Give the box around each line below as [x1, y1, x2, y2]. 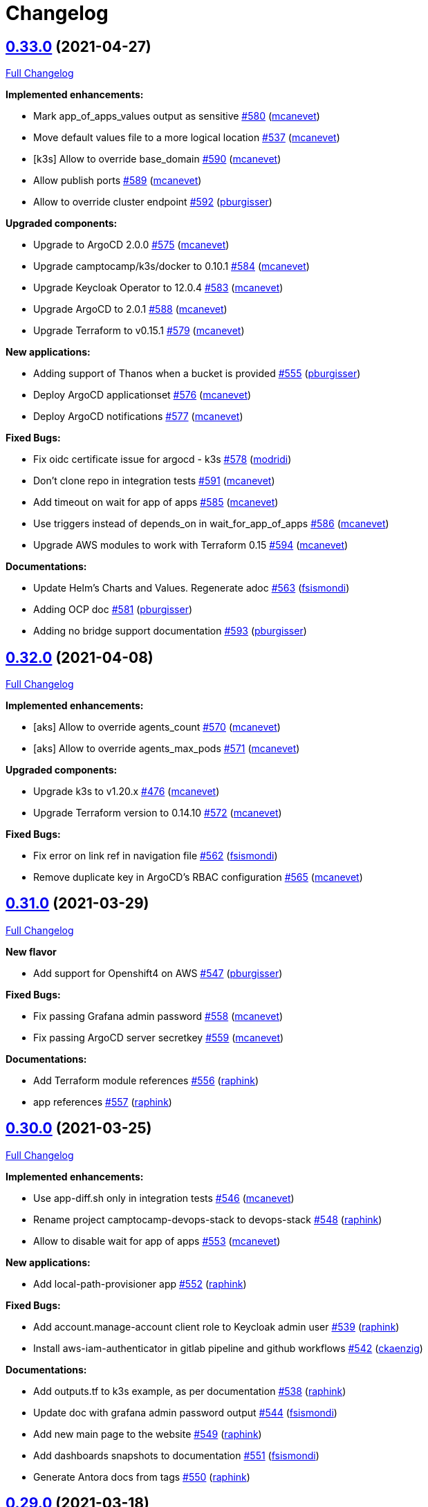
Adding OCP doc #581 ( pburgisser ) [33, 603, 193, 616]
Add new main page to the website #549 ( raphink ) [33, 1427, 262, 1440]
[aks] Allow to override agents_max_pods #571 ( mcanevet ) [33, 742, 300, 755]
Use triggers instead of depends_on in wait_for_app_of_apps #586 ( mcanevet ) [33, 518, 389, 530]
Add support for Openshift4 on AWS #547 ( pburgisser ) [33, 967, 283, 979]
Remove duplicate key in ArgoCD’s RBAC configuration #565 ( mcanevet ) [33, 871, 363, 884]
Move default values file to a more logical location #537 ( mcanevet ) [33, 131, 340, 144]
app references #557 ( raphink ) [33, 1095, 172, 1108]
